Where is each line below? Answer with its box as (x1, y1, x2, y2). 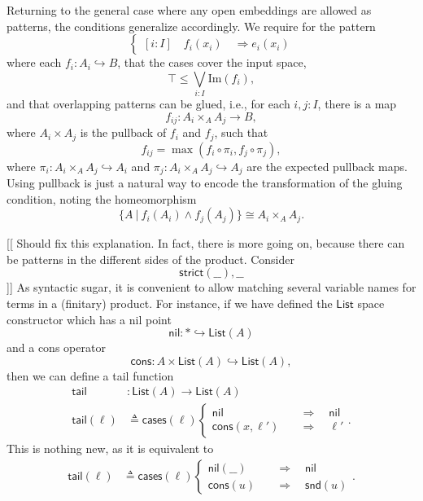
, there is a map (317, 95, 397, 112)
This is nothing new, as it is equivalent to (7, 440, 214, 457)
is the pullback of (80, 124, 167, 141)
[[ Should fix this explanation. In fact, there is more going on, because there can (7, 235, 405, 252)
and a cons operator (7, 339, 106, 356)
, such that (214, 124, 268, 141)
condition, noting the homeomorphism (7, 190, 197, 207)
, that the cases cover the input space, (117, 54, 307, 71)
